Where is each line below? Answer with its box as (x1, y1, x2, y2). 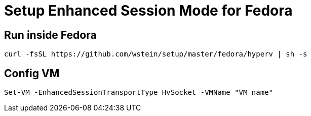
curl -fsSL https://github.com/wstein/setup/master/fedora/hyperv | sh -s (4, 50, 307, 59)
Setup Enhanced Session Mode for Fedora (4, 2, 293, 19)
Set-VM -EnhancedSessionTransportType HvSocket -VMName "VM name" (4, 88, 274, 97)
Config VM (4, 67, 60, 80)
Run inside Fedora (4, 28, 97, 41)
